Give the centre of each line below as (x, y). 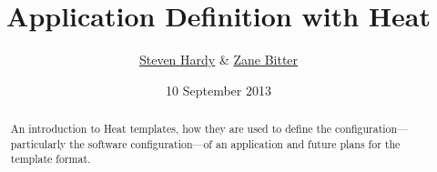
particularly (38, 143)
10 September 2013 (218, 90)
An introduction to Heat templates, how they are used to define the (171, 129)
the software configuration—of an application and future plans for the (235, 143)
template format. (51, 159)
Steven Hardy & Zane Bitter (218, 60)
